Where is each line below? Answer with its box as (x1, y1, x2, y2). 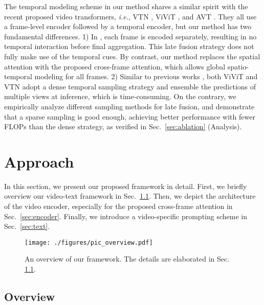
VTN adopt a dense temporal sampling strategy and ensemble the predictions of (4, 81, 256, 91)
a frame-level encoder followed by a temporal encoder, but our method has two (4, 21, 252, 32)
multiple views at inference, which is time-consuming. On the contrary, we (4, 91, 236, 102)
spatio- (227, 61, 249, 72)
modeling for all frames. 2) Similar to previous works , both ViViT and (34, 71, 258, 82)
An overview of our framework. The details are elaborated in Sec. (25, 253, 230, 264)
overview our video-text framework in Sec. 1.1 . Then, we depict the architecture (4, 191, 256, 201)
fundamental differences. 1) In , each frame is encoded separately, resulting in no (4, 31, 257, 41)
